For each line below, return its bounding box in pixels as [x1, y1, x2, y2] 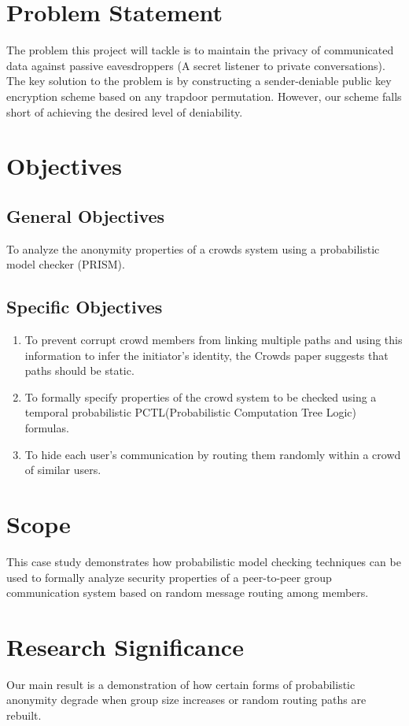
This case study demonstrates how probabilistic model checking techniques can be [6, 553, 401, 569]
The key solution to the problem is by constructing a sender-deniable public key [6, 72, 392, 89]
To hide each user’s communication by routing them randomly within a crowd [24, 446, 401, 462]
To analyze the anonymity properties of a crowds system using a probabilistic [6, 240, 380, 257]
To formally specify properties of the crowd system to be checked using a [24, 388, 377, 405]
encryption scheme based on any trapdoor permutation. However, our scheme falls [6, 87, 402, 104]
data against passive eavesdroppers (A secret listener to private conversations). [6, 57, 385, 73]
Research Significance [6, 630, 244, 662]
